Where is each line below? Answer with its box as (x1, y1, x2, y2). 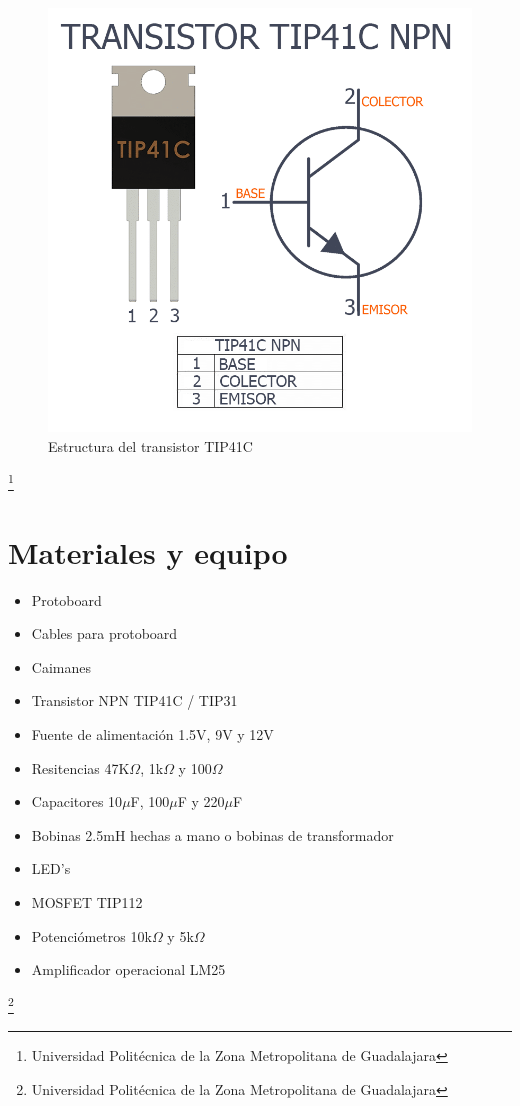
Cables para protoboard (31, 623, 178, 644)
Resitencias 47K (31, 757, 130, 778)
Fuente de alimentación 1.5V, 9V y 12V (31, 723, 274, 744)
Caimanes (31, 656, 91, 677)
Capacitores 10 (31, 791, 123, 812)
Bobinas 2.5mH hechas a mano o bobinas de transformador (31, 824, 394, 845)
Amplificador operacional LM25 (31, 959, 226, 980)
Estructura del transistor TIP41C (48, 435, 253, 456)
